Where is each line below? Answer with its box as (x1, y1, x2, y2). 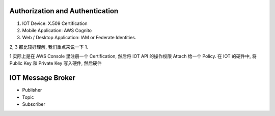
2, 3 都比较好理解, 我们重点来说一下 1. (9, 44, 89, 50)
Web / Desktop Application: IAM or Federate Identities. (22, 35, 136, 41)
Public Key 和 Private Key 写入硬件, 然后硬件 (9, 60, 102, 66)
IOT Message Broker (9, 74, 76, 82)
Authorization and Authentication (9, 7, 119, 15)
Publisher (22, 87, 42, 93)
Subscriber (22, 101, 46, 107)
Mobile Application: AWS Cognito (22, 27, 92, 33)
